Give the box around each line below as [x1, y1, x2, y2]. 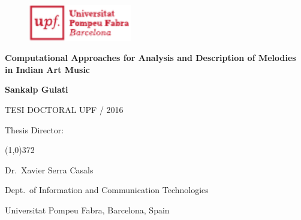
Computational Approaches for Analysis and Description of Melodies [5, 51, 296, 64]
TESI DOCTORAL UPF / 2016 [5, 103, 124, 115]
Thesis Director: [5, 123, 64, 136]
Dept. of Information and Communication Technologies [5, 184, 209, 196]
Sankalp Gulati [5, 83, 68, 96]
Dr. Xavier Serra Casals [5, 163, 94, 176]
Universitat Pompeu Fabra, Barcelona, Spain [5, 203, 170, 216]
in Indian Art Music [5, 63, 91, 75]
